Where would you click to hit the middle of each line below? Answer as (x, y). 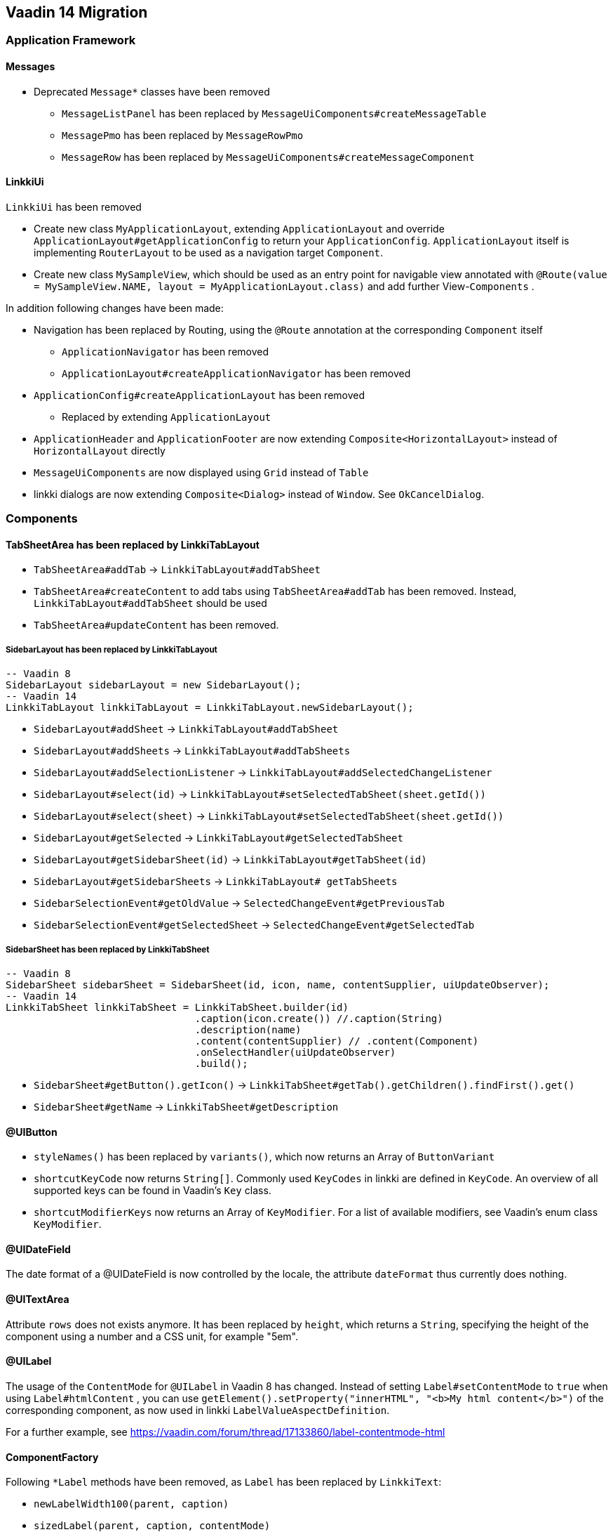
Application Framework (71, 40)
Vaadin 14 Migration (77, 12)
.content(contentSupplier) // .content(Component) (337, 1041)
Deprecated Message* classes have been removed (152, 91)
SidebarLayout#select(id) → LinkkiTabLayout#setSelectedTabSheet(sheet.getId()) (260, 794)
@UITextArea (38, 1299)
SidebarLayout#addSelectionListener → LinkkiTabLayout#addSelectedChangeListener (263, 773)
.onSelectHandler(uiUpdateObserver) (295, 1053)
